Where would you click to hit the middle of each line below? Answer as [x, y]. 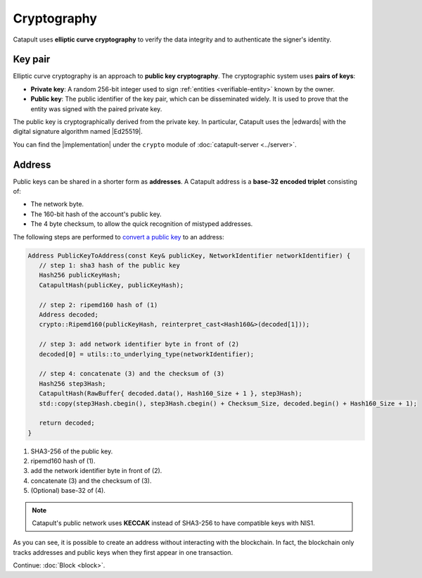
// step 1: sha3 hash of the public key [110, 265]
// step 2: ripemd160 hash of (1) [98, 305]
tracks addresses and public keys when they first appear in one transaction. [123, 552]
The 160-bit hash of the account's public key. [96, 214]
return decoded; [67, 423]
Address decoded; [69, 314]
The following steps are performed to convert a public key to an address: [119, 237]
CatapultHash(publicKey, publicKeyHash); [111, 285]
